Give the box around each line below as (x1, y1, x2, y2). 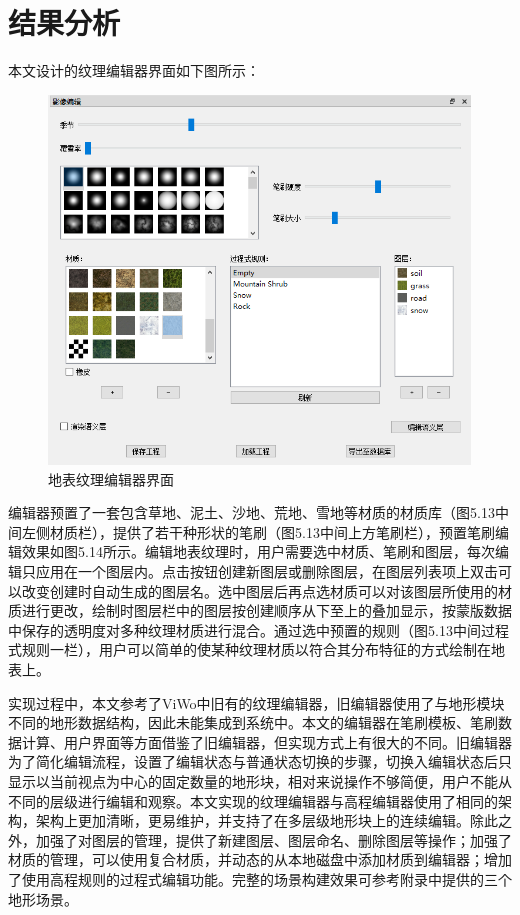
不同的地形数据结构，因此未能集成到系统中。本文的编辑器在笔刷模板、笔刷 (8, 712, 498, 733)
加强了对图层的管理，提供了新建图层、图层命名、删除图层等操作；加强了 (35, 829, 512, 850)
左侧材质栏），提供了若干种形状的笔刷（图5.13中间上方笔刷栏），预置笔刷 (21, 521, 495, 542)
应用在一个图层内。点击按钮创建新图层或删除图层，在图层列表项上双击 (35, 561, 498, 582)
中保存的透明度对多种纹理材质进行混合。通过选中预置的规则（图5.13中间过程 (8, 619, 509, 640)
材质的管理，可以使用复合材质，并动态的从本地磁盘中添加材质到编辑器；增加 (8, 849, 512, 870)
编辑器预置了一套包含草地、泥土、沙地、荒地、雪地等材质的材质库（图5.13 (8, 502, 495, 523)
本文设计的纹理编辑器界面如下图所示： (8, 60, 260, 81)
